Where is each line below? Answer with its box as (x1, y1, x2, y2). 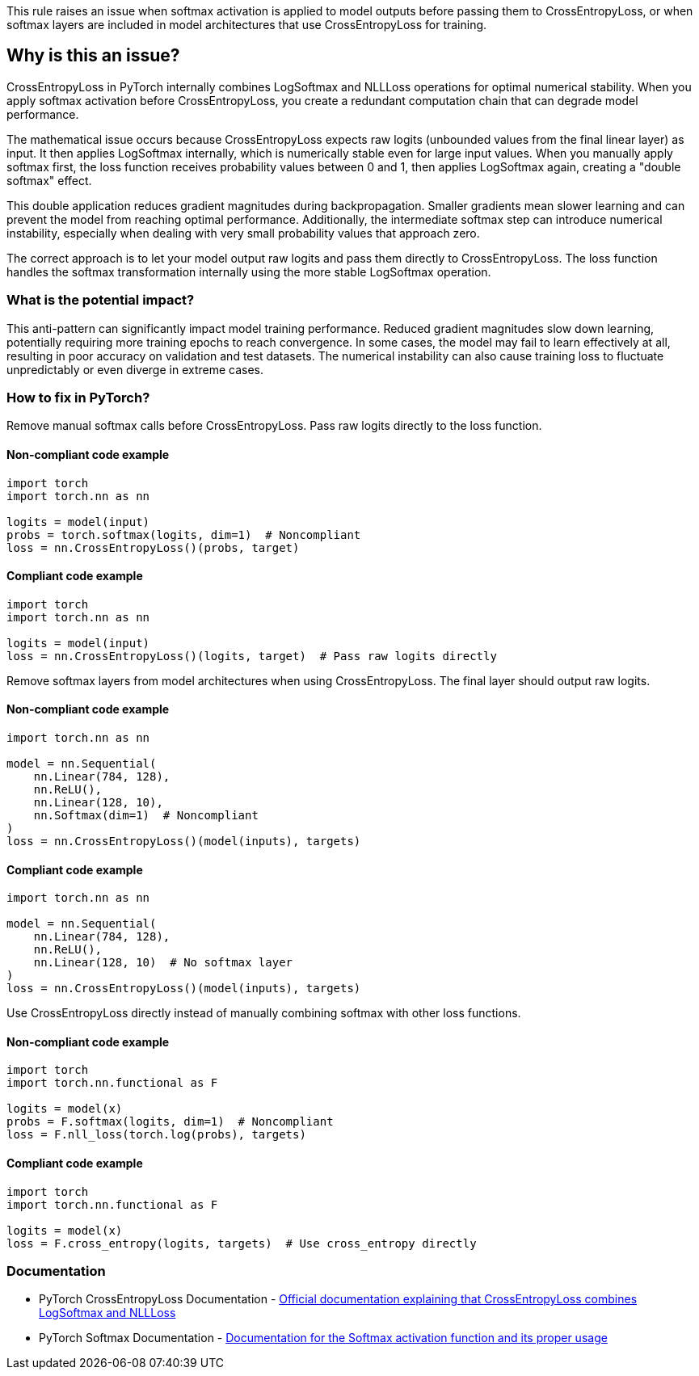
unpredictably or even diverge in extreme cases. (6, 362, 264, 377)
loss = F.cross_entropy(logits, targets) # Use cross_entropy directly (6, 1236, 477, 1250)
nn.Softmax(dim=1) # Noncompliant (33, 809, 259, 822)
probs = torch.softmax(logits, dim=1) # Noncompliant (6, 528, 361, 541)
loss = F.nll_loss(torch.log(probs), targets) (6, 1128, 306, 1142)
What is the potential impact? (6, 292, 195, 309)
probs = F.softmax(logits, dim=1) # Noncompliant (6, 1115, 334, 1129)
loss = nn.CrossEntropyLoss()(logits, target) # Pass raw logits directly (6, 649, 497, 663)
